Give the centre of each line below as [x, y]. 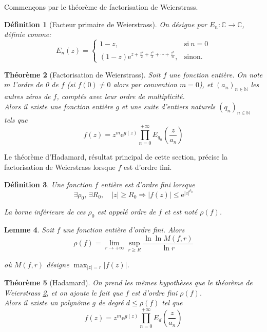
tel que [172, 302]
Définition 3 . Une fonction [48, 184]
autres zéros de [27, 96]
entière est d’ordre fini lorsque [148, 184]
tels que [16, 119]
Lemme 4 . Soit [29, 230]
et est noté [181, 212]
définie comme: [28, 34]
